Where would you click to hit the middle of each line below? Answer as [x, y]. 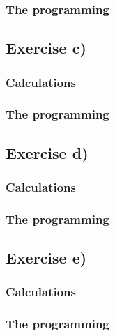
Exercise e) [46, 258]
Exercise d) [47, 152]
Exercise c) [46, 48]
